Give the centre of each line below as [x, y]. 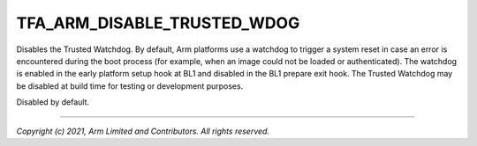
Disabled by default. [53, 102]
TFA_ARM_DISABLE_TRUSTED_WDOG [158, 23]
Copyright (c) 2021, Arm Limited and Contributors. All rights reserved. [143, 131]
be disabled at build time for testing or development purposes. [130, 86]
